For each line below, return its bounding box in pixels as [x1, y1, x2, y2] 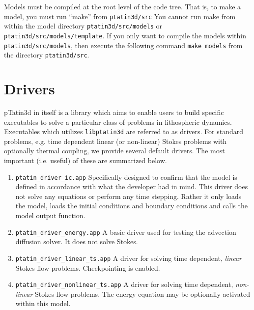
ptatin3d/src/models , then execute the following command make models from [4, 40, 243, 50]
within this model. [15, 298, 71, 309]
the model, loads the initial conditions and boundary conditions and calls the [15, 200, 248, 211]
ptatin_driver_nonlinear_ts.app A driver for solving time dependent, [15, 279, 233, 289]
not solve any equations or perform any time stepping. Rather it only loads [15, 191, 242, 201]
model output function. [15, 210, 85, 221]
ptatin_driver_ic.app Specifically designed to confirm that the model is [15, 171, 237, 182]
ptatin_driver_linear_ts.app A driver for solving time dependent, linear [15, 253, 242, 263]
